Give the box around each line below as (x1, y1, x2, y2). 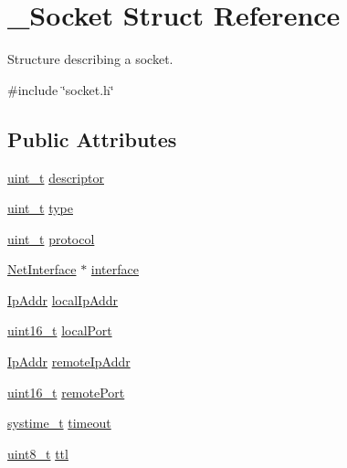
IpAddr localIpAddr (7, 290, 119, 309)
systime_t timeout (7, 413, 111, 432)
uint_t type (7, 198, 73, 218)
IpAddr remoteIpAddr (7, 352, 131, 371)
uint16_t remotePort (7, 382, 125, 401)
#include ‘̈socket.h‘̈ (7, 80, 114, 99)
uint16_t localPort (7, 321, 112, 340)
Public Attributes (7, 124, 177, 153)
